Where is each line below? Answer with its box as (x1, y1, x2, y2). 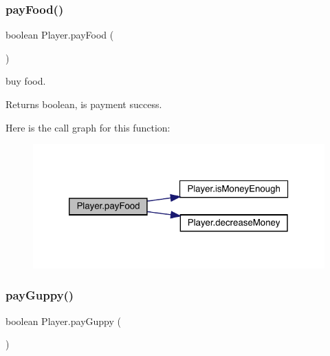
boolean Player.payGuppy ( (5, 313, 121, 328)
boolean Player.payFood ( (5, 28, 114, 42)
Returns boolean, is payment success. (5, 97, 162, 111)
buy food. (5, 74, 46, 88)
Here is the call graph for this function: (5, 120, 170, 134)
